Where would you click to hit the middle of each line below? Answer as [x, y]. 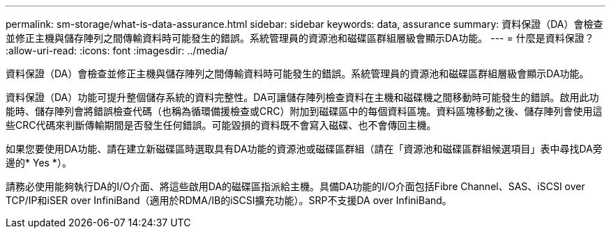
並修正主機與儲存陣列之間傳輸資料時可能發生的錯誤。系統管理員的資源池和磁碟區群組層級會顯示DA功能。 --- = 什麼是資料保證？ [300, 38]
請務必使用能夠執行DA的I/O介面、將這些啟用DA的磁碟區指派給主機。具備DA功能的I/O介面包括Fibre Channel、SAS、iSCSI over [295, 186]
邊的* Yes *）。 [39, 163]
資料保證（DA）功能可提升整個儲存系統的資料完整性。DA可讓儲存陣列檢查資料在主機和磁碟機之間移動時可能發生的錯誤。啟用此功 [302, 97]
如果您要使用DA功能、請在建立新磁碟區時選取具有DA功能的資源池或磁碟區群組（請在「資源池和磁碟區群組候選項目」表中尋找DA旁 [304, 149]
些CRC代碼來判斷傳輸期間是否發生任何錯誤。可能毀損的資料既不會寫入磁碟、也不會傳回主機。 [221, 125]
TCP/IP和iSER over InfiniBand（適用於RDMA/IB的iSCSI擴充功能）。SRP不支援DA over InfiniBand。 [229, 200]
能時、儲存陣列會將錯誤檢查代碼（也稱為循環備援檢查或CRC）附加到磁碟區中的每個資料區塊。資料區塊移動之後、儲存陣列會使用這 [304, 111]
